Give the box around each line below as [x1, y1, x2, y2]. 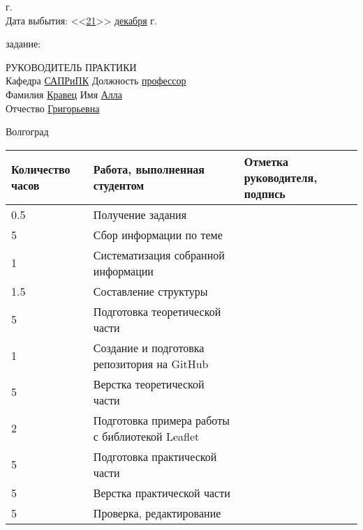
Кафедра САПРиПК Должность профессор [6, 73, 186, 88]
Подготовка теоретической [93, 303, 221, 319]
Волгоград [6, 124, 49, 139]
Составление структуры [93, 282, 208, 299]
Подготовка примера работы [93, 411, 230, 428]
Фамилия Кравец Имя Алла [6, 86, 123, 101]
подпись [244, 185, 286, 202]
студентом [93, 177, 145, 194]
